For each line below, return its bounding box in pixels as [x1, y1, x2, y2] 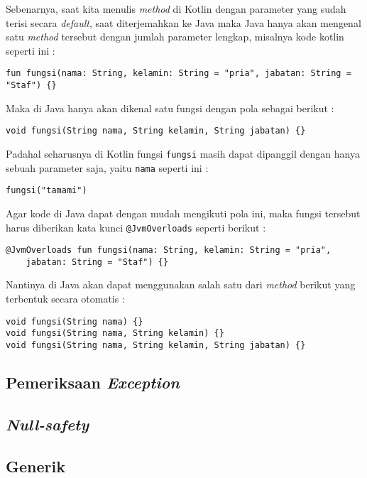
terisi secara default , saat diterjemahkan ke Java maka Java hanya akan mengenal [6, 15, 361, 30]
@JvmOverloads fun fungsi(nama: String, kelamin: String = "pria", [6, 245, 332, 256]
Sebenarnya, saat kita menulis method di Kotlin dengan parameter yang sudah [6, 1, 346, 16]
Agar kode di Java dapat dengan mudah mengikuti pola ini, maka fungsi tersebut [6, 205, 361, 220]
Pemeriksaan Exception [6, 371, 180, 393]
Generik [6, 455, 65, 477]
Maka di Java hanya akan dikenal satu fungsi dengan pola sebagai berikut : [6, 100, 334, 115]
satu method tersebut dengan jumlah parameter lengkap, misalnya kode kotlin [6, 29, 344, 44]
